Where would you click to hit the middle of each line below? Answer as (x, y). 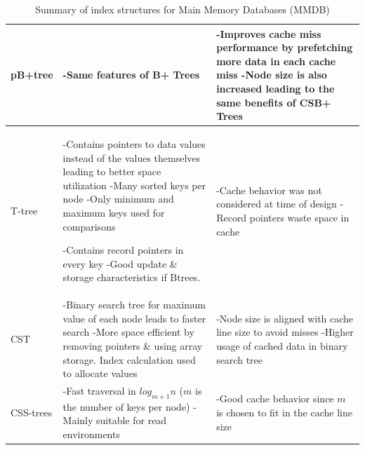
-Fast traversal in (99, 390)
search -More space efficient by (128, 332)
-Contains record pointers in (123, 250)
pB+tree (32, 75)
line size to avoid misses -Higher (285, 332)
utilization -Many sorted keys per (134, 185)
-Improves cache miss (269, 33)
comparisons (89, 226)
